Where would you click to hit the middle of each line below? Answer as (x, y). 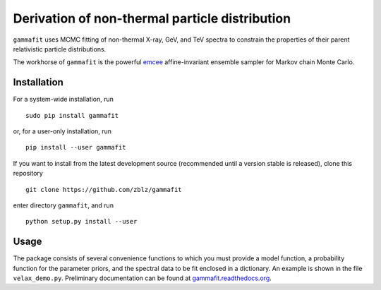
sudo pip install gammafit (72, 115)
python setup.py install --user (81, 222)
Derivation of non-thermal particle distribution (152, 18)
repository (28, 174)
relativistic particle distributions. (60, 49)
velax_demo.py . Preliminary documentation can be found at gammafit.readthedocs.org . (142, 278)
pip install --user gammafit (76, 147)
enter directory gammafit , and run (64, 205)
